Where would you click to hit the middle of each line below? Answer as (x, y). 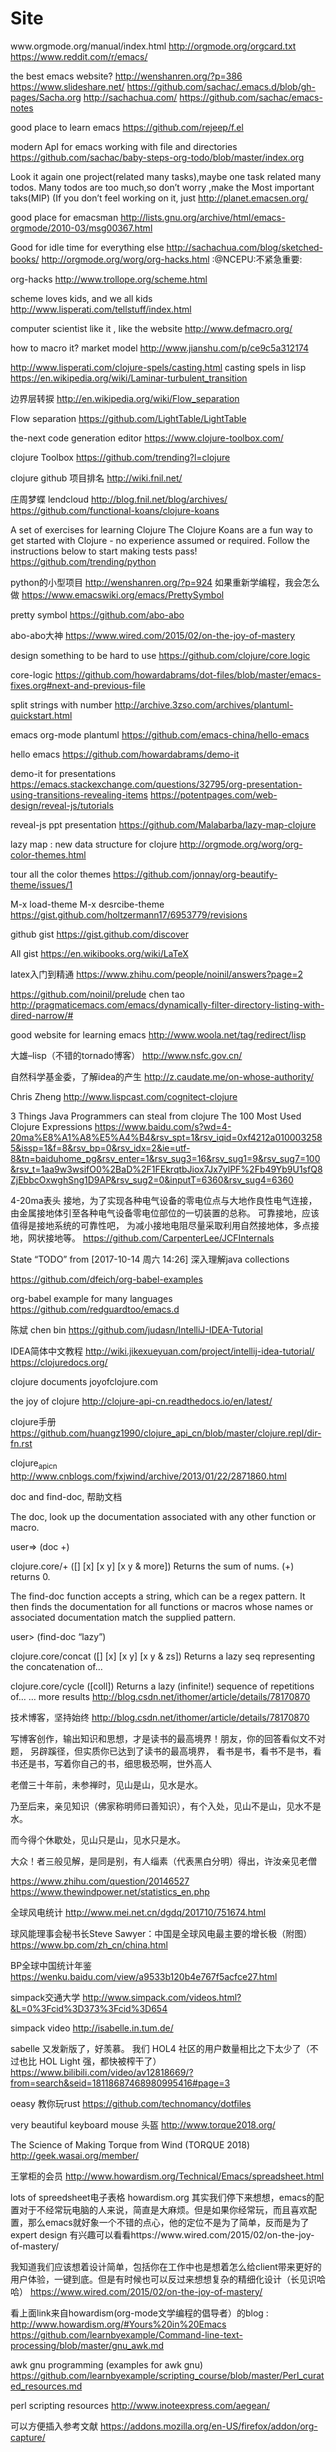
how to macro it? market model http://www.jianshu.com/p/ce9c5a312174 (159, 348)
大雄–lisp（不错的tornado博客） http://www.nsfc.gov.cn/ (126, 1055)
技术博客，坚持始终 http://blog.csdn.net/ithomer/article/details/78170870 (160, 1717)
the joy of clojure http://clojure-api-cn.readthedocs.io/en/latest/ (141, 1401)
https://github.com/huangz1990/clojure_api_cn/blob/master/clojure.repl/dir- (166, 1433)
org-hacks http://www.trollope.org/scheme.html (109, 279)
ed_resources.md (46, 2386)
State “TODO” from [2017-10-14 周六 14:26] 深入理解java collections (150, 1259)
